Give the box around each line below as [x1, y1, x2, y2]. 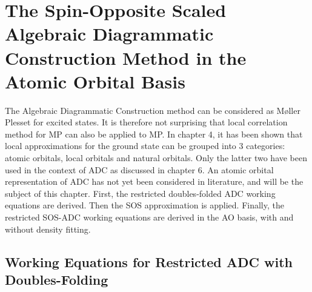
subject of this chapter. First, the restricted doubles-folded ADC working [5, 187, 276, 199]
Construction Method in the [5, 45, 247, 70]
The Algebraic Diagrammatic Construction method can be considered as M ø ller [5, 104, 300, 116]
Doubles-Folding [5, 270, 108, 288]
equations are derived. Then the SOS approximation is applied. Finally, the [5, 199, 284, 211]
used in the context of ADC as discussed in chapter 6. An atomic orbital [5, 163, 274, 176]
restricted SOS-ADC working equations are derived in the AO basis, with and [5, 211, 294, 224]
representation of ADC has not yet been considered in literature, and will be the [5, 175, 304, 188]
